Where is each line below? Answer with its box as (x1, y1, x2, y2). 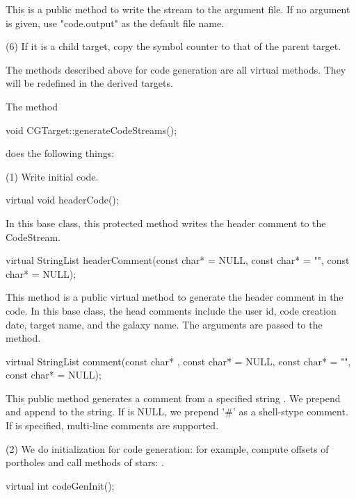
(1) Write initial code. (6, 169, 99, 183)
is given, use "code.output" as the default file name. (6, 15, 225, 30)
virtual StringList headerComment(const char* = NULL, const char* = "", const (6, 253, 350, 267)
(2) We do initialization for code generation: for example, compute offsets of (6, 441, 329, 456)
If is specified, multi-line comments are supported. (6, 418, 219, 433)
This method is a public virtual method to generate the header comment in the (6, 290, 343, 304)
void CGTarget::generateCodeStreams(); (6, 122, 177, 137)
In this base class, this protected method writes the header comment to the (6, 215, 326, 230)
